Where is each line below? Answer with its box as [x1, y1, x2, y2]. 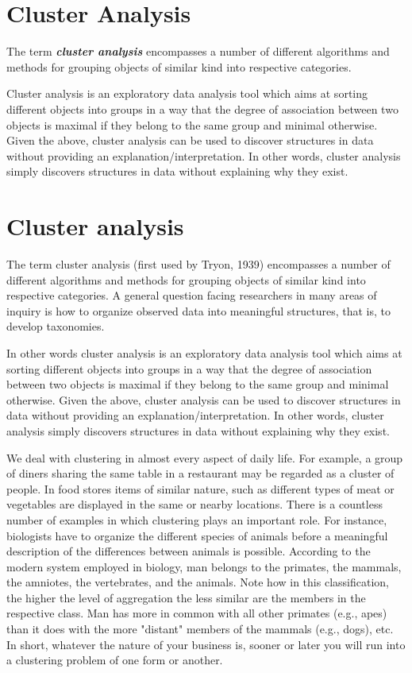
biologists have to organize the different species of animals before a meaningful [6, 527, 388, 543]
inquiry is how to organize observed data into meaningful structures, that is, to [6, 302, 391, 319]
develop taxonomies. [6, 318, 105, 335]
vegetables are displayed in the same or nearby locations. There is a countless [6, 496, 383, 512]
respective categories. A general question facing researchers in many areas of [6, 287, 377, 304]
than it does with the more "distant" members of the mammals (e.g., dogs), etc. [6, 621, 394, 637]
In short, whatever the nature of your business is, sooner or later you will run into [6, 636, 406, 652]
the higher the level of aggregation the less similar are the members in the [6, 589, 366, 605]
